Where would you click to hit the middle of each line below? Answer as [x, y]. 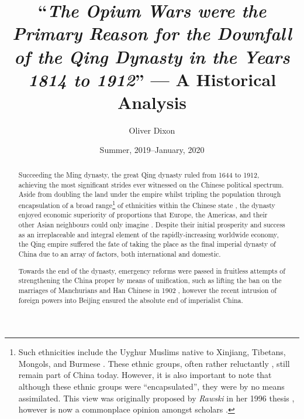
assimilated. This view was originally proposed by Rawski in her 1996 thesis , [156, 398]
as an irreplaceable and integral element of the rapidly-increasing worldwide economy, [148, 234]
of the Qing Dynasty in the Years [152, 56]
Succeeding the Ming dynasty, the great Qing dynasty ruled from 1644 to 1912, [139, 174]
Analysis [152, 102]
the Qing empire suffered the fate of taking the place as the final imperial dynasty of [147, 244]
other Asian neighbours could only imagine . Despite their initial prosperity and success [152, 225]
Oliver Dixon [152, 130]
